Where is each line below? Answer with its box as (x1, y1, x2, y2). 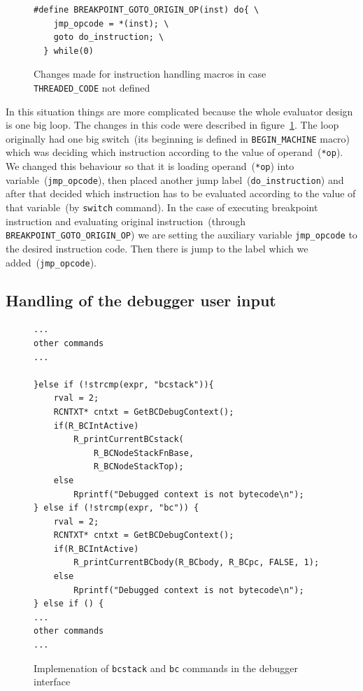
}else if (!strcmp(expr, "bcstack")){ (34, 379, 214, 390)
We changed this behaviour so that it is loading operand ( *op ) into (6, 159, 294, 173)
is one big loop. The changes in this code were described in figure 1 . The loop (6, 117, 339, 132)
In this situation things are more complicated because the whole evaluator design (6, 104, 353, 118)
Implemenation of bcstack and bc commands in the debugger (34, 660, 299, 675)
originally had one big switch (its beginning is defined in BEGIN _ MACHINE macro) (6, 131, 350, 145)
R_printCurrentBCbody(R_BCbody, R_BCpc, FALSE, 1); (73, 557, 320, 568)
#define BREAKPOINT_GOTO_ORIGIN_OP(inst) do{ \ (34, 5, 259, 15)
